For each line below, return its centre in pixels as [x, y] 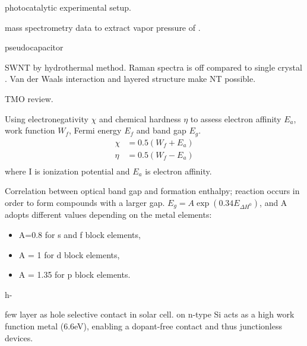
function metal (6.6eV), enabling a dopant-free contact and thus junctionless [143, 326]
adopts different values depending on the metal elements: [108, 215]
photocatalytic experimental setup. [68, 7]
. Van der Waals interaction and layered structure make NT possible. [130, 79]
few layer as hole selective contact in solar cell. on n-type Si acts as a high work [150, 314]
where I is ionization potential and [67, 171]
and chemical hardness [140, 118]
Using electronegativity [47, 118]
